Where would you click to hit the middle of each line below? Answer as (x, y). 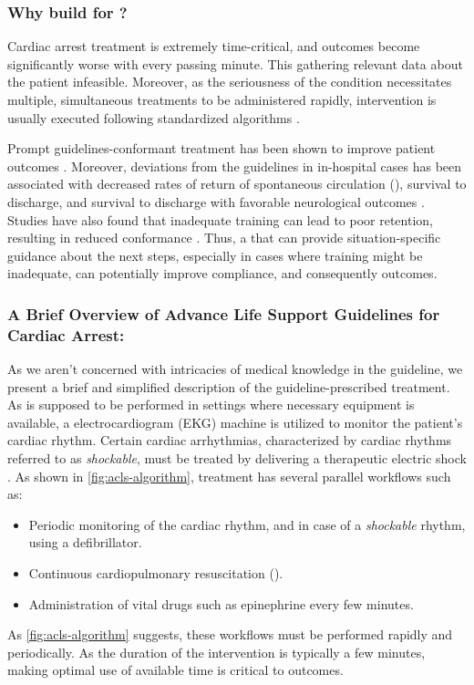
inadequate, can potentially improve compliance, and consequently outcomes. (222, 273)
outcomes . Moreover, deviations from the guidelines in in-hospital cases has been (235, 166)
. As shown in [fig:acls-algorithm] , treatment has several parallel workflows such (229, 476)
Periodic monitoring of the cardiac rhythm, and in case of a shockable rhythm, (247, 524)
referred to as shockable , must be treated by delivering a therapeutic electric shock (237, 458)
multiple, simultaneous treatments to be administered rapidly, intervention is (222, 99)
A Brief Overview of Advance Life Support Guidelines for (224, 313)
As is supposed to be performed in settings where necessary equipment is (211, 405)
